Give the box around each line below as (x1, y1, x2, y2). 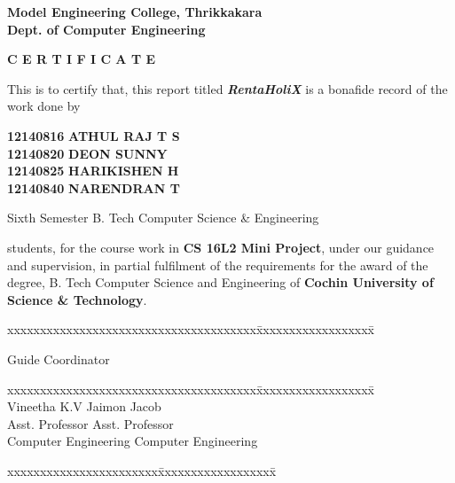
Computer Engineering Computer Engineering (7, 432, 258, 450)
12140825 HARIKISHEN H (7, 161, 179, 180)
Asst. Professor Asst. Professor (7, 414, 174, 432)
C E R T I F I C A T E (7, 50, 156, 68)
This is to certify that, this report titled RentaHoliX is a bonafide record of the (7, 79, 448, 97)
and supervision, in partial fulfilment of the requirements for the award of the (7, 255, 428, 274)
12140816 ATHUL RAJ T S (7, 126, 180, 144)
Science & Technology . (7, 290, 147, 308)
